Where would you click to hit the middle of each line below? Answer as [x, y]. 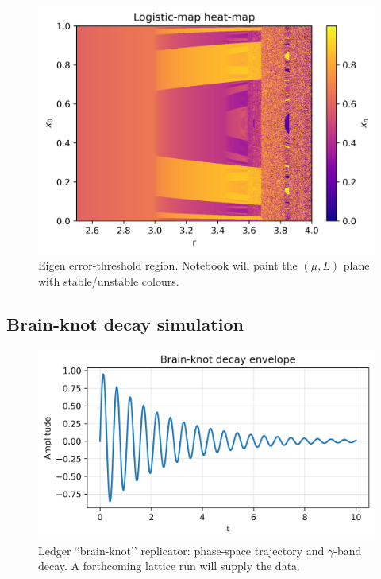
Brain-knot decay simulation [125, 323]
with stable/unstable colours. [109, 280]
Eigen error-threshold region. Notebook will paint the [168, 264]
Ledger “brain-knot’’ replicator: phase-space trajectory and [181, 550]
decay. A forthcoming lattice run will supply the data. [169, 566]
